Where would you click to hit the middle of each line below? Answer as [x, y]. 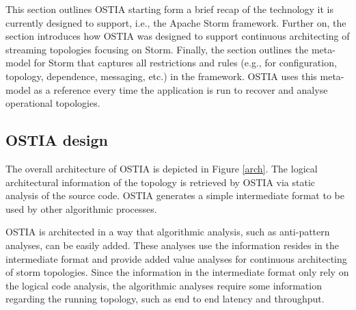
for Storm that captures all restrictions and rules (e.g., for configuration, [185, 63]
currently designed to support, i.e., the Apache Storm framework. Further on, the [176, 22]
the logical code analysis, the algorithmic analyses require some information [164, 285]
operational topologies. [53, 103]
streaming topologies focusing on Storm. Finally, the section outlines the [157, 49]
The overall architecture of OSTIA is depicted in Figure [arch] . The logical [162, 168]
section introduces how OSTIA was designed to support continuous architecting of [178, 36]
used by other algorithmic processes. [81, 208]
